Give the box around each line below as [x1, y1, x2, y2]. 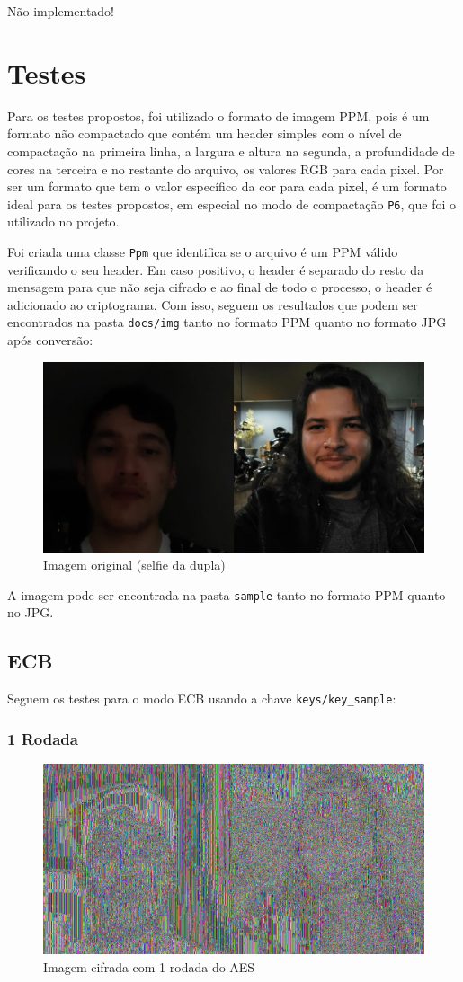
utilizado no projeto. [7, 212, 120, 231]
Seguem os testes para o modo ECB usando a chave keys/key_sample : [7, 689, 396, 708]
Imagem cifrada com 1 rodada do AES [43, 957, 255, 976]
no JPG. [7, 603, 54, 622]
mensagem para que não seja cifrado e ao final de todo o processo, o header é [7, 278, 432, 296]
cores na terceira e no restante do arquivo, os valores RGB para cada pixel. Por [7, 159, 444, 178]
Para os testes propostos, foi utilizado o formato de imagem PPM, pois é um [7, 106, 430, 125]
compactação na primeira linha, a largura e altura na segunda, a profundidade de [7, 141, 455, 160]
